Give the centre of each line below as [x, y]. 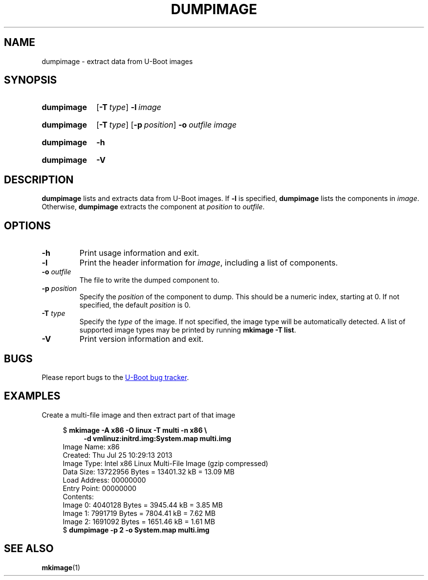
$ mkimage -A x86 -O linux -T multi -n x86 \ [135, 430]
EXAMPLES [32, 396]
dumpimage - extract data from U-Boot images [117, 61]
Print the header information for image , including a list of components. [209, 263]
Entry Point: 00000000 [100, 488]
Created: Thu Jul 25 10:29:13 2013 [118, 455]
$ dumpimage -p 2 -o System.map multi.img [136, 530]
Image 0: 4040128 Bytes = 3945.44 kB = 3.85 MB [143, 505]
